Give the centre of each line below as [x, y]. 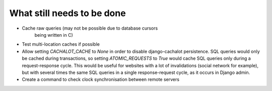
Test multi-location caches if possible [61, 44]
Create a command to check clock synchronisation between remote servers [101, 79]
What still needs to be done [67, 13]
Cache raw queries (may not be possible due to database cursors [90, 28]
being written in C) [54, 35]
